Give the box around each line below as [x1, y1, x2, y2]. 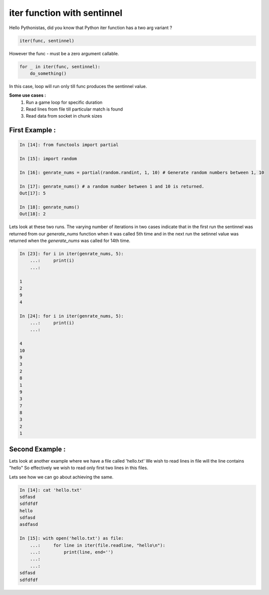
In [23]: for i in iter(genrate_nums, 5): [19, 251, 124, 257]
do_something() [30, 71, 67, 76]
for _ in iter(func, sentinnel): [19, 64, 101, 69]
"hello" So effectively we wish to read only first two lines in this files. [9, 465, 148, 471]
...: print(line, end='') [30, 550, 114, 555]
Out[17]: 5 [19, 191, 46, 196]
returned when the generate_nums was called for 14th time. [9, 238, 131, 244]
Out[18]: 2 [19, 211, 46, 217]
